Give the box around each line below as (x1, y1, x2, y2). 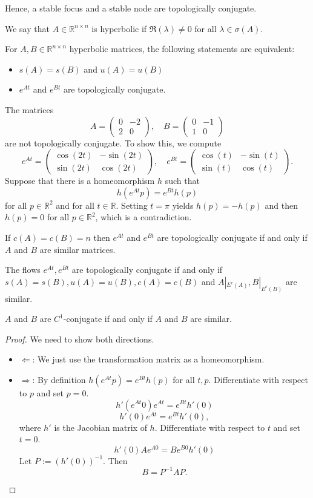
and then (265, 198, 298, 211)
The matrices (5, 103, 54, 116)
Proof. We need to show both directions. (5, 332, 154, 345)
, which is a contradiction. (95, 211, 192, 223)
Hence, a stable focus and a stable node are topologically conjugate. (5, 2, 257, 14)
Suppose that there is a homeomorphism (5, 174, 155, 187)
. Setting (116, 198, 148, 211)
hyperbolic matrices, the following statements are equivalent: (69, 42, 295, 55)
